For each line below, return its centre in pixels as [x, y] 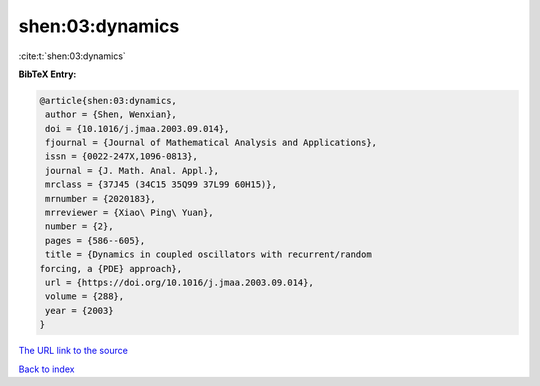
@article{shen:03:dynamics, [108, 100]
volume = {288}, [85, 296]
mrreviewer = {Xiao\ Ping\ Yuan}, [129, 213]
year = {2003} [79, 310]
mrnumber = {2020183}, [101, 198]
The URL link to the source [73, 351]
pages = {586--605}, [95, 240]
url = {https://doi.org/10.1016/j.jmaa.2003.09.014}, [179, 282]
